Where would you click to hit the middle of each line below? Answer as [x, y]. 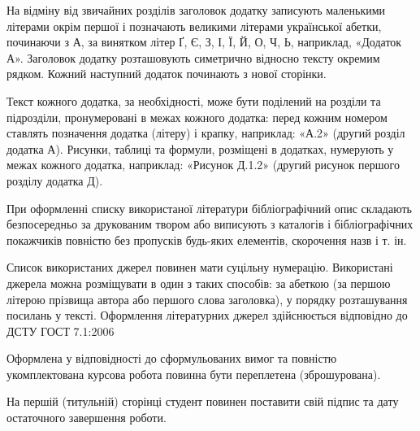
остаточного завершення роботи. [87, 418]
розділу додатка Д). [55, 180]
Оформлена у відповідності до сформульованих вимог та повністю [172, 358]
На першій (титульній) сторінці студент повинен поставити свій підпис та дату [203, 401]
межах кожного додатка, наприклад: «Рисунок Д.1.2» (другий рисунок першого [203, 165]
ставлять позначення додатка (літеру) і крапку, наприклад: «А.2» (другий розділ [206, 133]
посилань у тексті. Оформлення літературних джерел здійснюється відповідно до [207, 315]
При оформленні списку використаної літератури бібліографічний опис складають [209, 208]
